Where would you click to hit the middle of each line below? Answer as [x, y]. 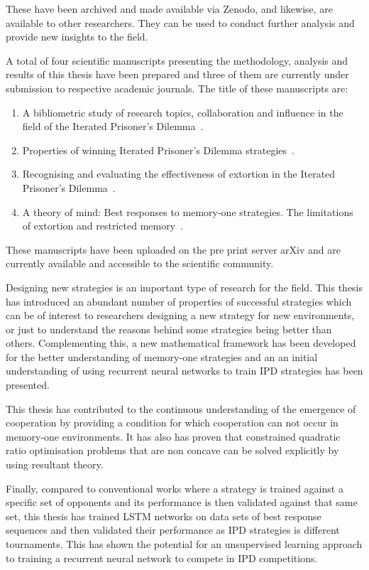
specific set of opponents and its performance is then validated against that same [182, 502]
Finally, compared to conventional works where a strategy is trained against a [175, 488]
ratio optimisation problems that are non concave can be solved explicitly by [172, 450]
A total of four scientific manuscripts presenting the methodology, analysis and [177, 60]
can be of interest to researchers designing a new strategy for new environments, [180, 315]
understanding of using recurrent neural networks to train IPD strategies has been [184, 371]
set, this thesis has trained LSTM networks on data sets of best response [164, 516]
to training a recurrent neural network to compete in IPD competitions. [162, 558]
